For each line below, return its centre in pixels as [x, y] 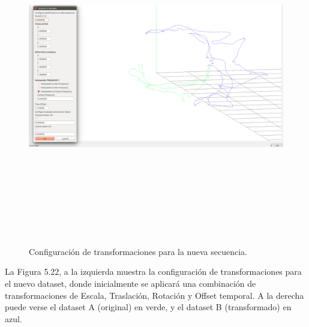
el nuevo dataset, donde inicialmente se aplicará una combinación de [130, 283]
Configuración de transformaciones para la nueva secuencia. [138, 251]
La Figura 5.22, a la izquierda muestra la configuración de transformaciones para [153, 271]
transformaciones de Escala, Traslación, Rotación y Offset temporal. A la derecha [154, 295]
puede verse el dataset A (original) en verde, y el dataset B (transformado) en [148, 307]
